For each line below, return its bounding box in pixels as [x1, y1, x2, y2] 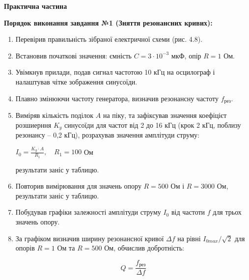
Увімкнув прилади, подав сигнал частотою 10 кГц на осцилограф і [15, 67, 215, 77]
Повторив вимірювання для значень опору [15, 181, 141, 191]
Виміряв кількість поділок [15, 110, 94, 120]
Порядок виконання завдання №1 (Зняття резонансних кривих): [4, 17, 213, 28]
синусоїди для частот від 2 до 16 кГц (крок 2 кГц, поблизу [64, 119, 241, 130]
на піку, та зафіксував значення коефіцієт [103, 110, 227, 120]
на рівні [177, 233, 201, 243]
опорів [15, 243, 35, 253]
